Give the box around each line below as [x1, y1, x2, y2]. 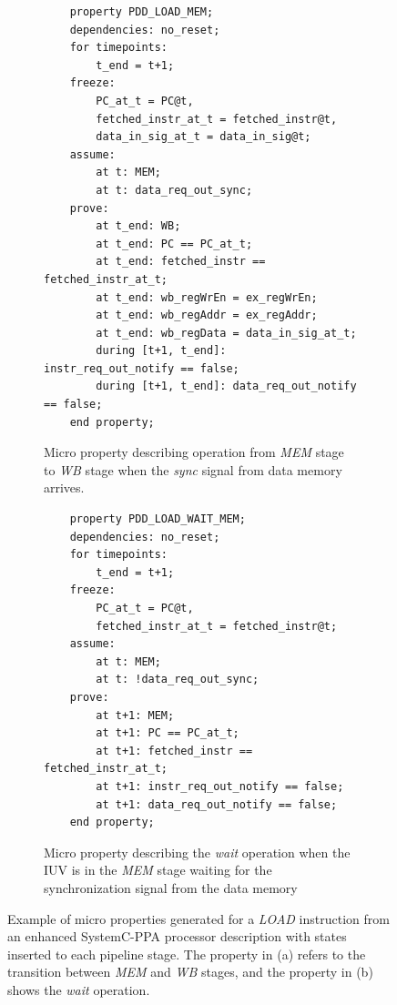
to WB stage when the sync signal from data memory [44, 460, 342, 479]
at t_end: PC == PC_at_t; [96, 237, 253, 250]
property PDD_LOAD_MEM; [69, 5, 214, 18]
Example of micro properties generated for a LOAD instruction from [7, 909, 390, 928]
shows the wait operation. [7, 980, 150, 999]
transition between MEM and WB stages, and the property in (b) [7, 962, 373, 981]
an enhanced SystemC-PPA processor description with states [7, 927, 347, 946]
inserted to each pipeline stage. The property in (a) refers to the [7, 944, 366, 963]
